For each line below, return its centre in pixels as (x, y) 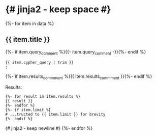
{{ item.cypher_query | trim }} (39, 62)
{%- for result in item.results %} (43, 97)
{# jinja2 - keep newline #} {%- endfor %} (49, 128)
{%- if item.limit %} (28, 110)
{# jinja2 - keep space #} (58, 9)
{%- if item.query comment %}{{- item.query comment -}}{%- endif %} (76, 52)
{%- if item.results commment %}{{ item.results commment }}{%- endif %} (79, 77)
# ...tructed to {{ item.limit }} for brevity (55, 115)
